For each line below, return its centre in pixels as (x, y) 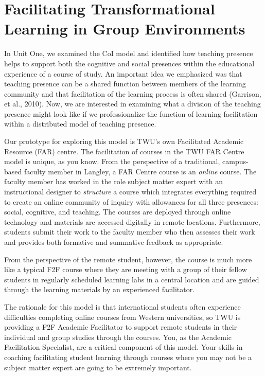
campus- (235, 161)
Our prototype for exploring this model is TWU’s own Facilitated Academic (124, 141)
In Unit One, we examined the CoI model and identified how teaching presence (129, 53)
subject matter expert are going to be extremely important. (98, 367)
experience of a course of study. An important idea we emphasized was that (123, 73)
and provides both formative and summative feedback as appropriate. (114, 242)
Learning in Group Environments (125, 29)
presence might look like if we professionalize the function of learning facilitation (131, 113)
